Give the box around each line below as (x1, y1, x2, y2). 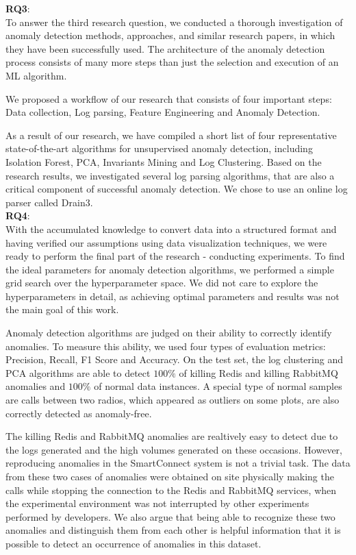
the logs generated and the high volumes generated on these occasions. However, (5, 442, 342, 456)
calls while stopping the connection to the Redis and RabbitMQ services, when (5, 482, 337, 497)
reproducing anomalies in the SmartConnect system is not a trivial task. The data (5, 456, 351, 470)
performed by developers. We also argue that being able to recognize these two (5, 509, 335, 523)
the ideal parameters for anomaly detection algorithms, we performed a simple (5, 262, 334, 276)
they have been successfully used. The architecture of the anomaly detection (5, 41, 325, 56)
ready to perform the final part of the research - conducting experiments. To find (5, 249, 345, 263)
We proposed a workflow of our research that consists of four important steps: (5, 91, 332, 106)
